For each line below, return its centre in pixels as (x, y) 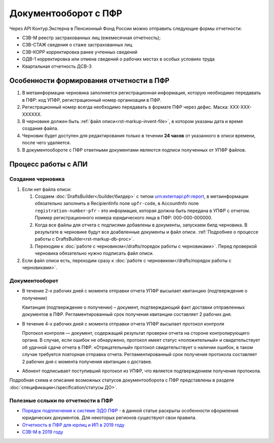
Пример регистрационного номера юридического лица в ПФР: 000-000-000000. (124, 218)
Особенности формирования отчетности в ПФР (89, 81)
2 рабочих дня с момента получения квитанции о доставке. (87, 362)
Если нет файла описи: (47, 189)
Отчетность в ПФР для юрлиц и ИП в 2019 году (73, 425)
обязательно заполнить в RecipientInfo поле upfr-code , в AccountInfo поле (117, 203)
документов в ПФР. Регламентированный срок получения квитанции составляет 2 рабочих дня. (127, 314)
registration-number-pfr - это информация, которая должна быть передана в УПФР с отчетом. (143, 211)
